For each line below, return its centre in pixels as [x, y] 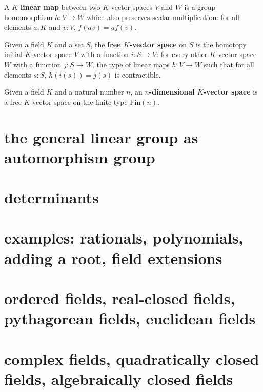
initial [13, 54]
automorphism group [80, 157]
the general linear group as [101, 137]
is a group [200, 7]
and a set [69, 44]
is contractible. [138, 74]
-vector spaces [130, 7]
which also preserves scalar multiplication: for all [163, 17]
